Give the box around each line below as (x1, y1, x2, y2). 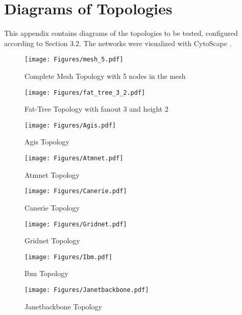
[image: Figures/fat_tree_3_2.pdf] (25, 89, 146, 96)
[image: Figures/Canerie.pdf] (25, 187, 127, 195)
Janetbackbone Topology (25, 301, 102, 311)
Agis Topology (25, 136, 69, 147)
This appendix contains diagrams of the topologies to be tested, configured (4, 28, 238, 38)
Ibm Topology (25, 268, 68, 279)
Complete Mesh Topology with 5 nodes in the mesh (25, 70, 186, 81)
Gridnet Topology (25, 235, 80, 246)
